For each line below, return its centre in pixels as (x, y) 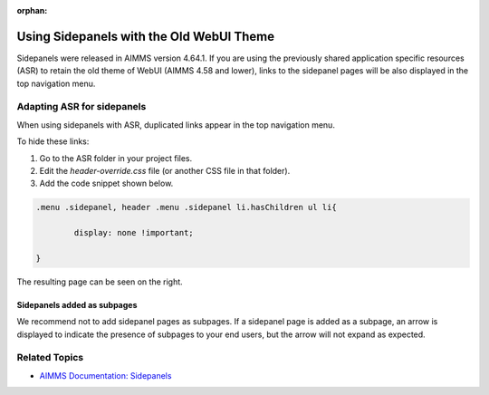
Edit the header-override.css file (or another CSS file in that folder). (165, 171)
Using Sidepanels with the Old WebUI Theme (146, 36)
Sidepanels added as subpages (77, 304)
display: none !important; (134, 233)
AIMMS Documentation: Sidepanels (105, 375)
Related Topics (50, 358)
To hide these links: (53, 141)
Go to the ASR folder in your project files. (116, 158)
